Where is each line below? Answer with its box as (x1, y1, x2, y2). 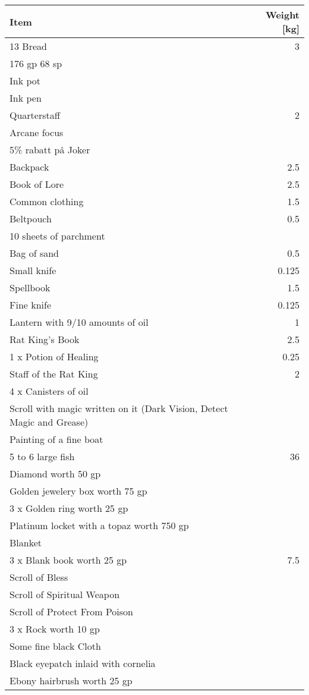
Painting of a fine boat (10, 432, 103, 446)
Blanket (10, 536, 42, 549)
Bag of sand (10, 246, 59, 260)
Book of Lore (10, 177, 64, 191)
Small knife (10, 263, 56, 277)
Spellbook (10, 281, 51, 294)
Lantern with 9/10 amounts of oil (10, 315, 149, 329)
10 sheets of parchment (10, 229, 105, 243)
